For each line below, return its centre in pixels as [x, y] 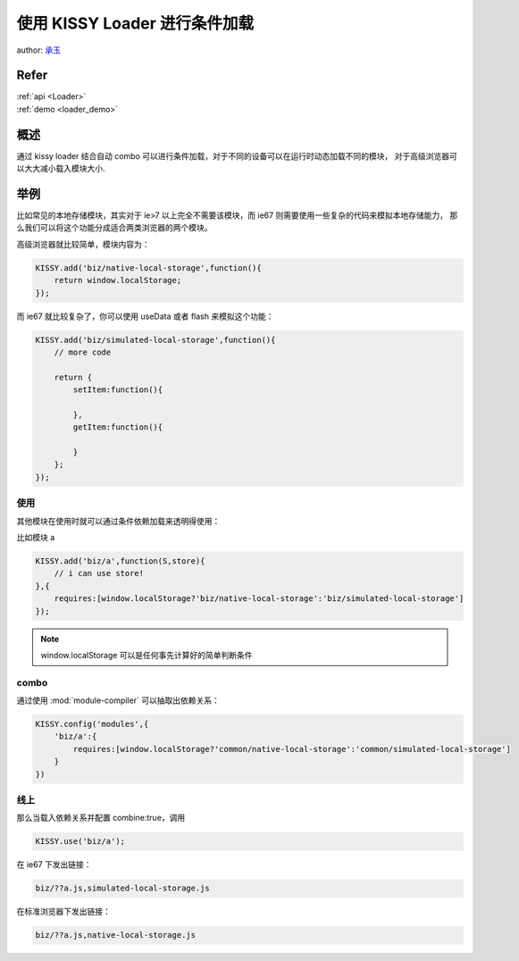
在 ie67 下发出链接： [54, 865]
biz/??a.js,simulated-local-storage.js [122, 888]
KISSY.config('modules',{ [92, 724]
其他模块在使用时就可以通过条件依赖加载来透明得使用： [118, 521]
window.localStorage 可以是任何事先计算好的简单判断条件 [147, 655]
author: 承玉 [39, 50]
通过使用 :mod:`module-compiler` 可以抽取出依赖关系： [118, 700]
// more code [83, 352]
